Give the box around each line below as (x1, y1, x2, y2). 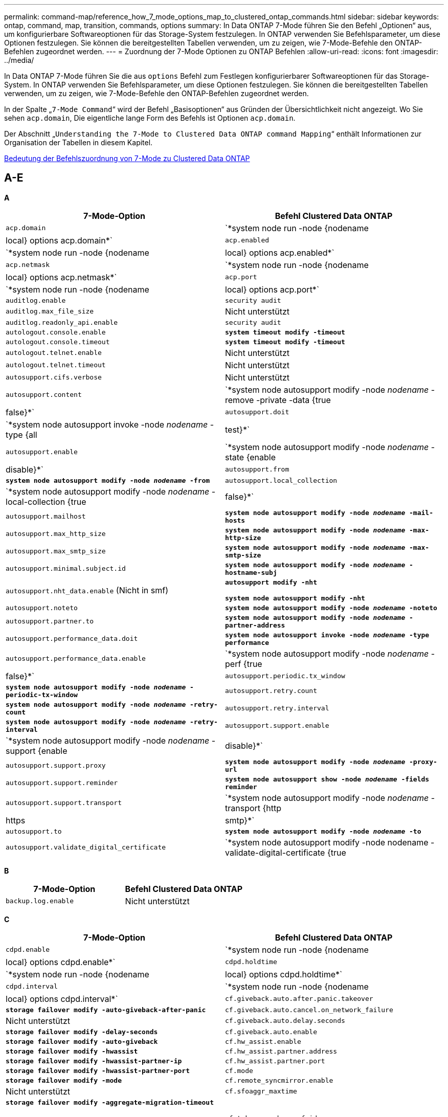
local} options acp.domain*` (6, 235, 113, 245)
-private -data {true (256, 394, 331, 405)
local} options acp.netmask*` (6, 272, 117, 282)
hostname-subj (225, 568, 277, 576)
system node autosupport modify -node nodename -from (6, 476, 210, 484)
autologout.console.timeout (6, 338, 110, 346)
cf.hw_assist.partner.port (225, 1057, 325, 1065)
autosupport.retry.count (225, 687, 318, 695)
